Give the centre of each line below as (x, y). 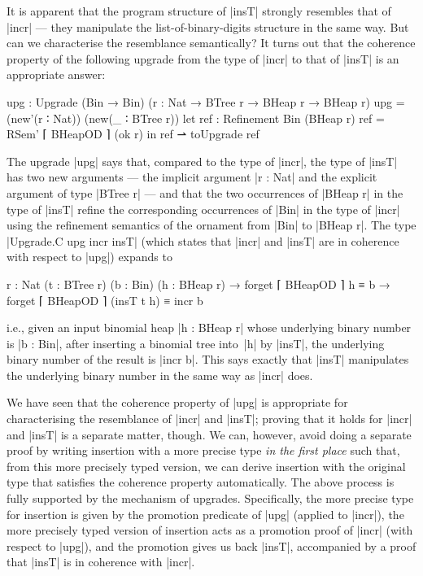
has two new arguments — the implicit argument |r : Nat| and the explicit (192, 177)
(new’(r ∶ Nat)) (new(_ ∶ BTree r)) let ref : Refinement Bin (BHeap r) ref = (196, 118)
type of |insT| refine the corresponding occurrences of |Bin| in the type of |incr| (203, 209)
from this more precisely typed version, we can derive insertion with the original (206, 466)
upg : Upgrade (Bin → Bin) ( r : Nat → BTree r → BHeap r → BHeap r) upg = (206, 101)
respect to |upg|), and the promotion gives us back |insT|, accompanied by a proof (211, 545)
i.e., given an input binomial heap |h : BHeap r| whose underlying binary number (209, 327)
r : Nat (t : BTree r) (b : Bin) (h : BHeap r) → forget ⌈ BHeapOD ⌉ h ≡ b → (198, 284)
